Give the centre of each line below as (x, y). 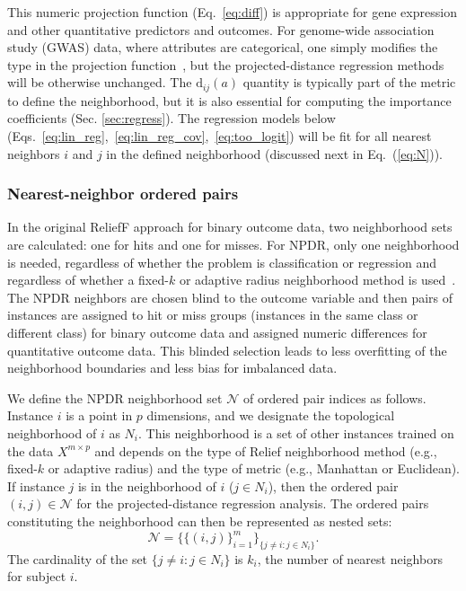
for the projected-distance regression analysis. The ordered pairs (253, 503)
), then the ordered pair (333, 485)
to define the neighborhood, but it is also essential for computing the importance (229, 100)
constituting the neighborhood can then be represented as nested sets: (200, 520)
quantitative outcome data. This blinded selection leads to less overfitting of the (227, 350)
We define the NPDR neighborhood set (115, 397)
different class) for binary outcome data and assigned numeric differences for (217, 332)
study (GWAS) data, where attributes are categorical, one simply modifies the (223, 47)
